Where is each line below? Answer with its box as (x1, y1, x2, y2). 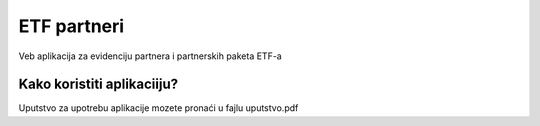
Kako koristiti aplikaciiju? (18, 76, 179, 93)
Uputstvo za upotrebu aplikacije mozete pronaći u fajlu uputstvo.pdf (18, 102, 299, 114)
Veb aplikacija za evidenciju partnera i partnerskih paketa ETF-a (18, 50, 282, 62)
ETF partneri (18, 15, 125, 37)
